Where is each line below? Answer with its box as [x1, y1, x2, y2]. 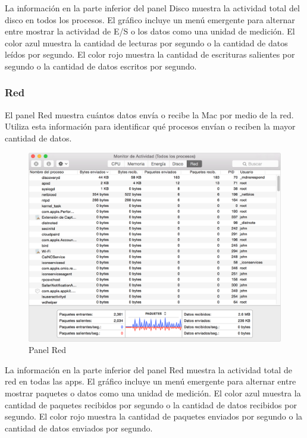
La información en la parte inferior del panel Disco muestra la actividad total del [5, 2, 300, 14]
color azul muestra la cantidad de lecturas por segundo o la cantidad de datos [5, 36, 288, 49]
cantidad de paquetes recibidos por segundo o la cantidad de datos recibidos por [5, 398, 297, 411]
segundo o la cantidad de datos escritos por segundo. [5, 59, 197, 72]
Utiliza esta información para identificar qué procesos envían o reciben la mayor [5, 120, 296, 133]
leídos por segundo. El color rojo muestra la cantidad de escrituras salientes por [5, 48, 295, 61]
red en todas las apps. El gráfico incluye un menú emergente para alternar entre [5, 375, 296, 387]
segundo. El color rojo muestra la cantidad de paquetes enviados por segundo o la [5, 410, 303, 423]
